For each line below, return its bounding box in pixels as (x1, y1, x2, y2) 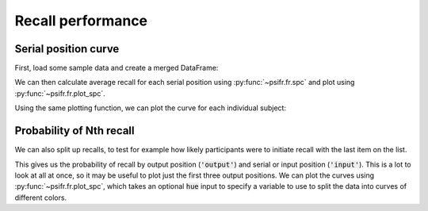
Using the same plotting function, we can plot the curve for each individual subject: (14, 103, 287, 113)
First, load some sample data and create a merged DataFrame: (14, 63, 219, 73)
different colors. (14, 193, 67, 202)
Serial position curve (14, 42, 120, 56)
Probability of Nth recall (14, 124, 135, 138)
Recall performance (14, 12, 148, 29)
